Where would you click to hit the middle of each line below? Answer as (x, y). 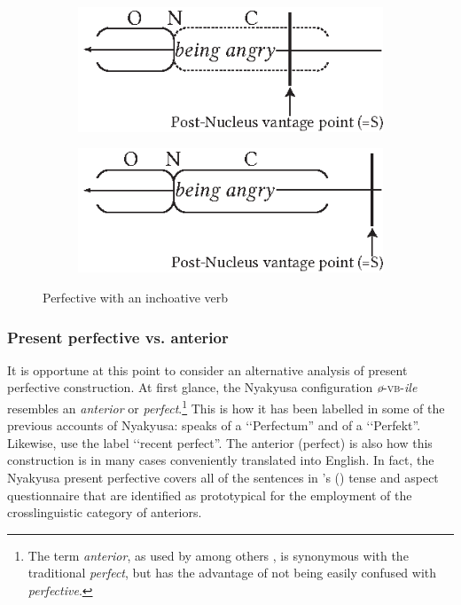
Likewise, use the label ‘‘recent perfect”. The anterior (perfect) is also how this (220, 442)
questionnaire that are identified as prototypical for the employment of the (210, 495)
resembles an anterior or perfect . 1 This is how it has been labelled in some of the (226, 406)
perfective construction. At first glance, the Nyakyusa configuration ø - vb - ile (212, 387)
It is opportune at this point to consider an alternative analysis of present (207, 369)
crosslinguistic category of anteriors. (105, 512)
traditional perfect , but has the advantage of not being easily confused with (232, 573)
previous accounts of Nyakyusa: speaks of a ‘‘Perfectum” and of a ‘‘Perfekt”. (214, 425)
